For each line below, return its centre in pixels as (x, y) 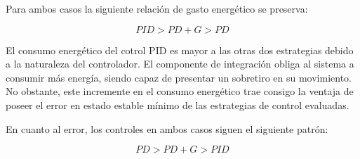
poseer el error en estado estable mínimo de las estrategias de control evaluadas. (178, 104)
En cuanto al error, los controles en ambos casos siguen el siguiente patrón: (167, 128)
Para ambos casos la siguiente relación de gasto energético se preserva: (157, 8)
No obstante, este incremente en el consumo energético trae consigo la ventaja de (180, 91)
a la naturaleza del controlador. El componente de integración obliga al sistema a (180, 64)
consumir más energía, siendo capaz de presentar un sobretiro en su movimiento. (179, 77)
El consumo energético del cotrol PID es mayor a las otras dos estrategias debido (180, 50)
